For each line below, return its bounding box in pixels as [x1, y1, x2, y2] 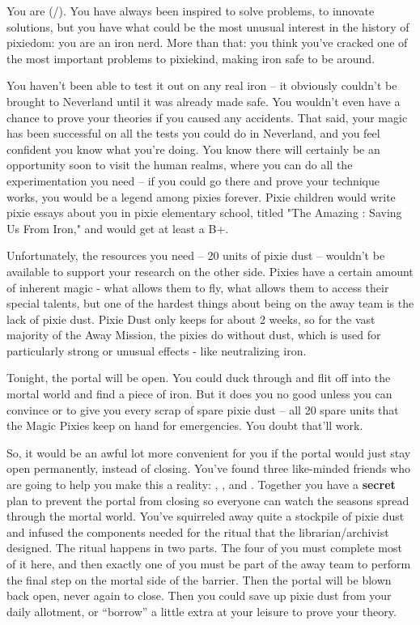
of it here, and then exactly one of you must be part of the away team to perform [6, 555, 411, 572]
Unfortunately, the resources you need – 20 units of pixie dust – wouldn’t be [6, 247, 385, 264]
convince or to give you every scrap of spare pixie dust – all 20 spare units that [6, 401, 399, 418]
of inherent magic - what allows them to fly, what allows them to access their [6, 278, 389, 295]
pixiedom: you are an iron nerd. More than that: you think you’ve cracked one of [6, 34, 408, 51]
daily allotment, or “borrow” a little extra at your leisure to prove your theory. [6, 602, 397, 619]
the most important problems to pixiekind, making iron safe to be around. [6, 49, 375, 66]
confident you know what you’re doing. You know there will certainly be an [6, 140, 380, 157]
